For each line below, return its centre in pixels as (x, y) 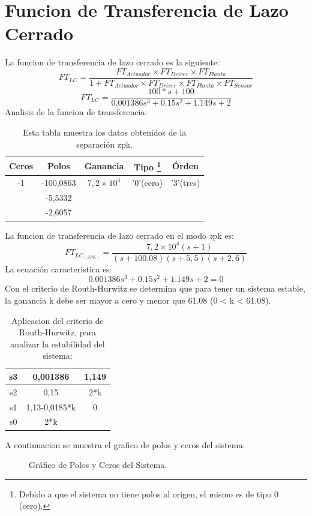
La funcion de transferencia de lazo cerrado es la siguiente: (112, 62)
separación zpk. (105, 144)
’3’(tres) (185, 182)
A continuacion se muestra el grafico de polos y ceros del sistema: (125, 444)
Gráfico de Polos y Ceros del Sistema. (98, 465)
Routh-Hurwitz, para (58, 332)
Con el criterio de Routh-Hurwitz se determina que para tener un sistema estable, (155, 288)
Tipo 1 (147, 166)
